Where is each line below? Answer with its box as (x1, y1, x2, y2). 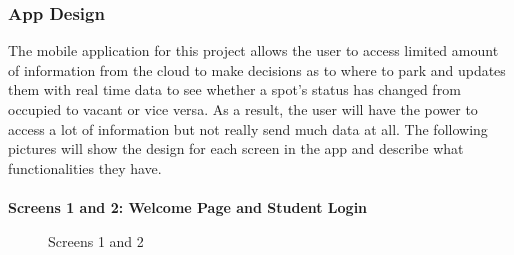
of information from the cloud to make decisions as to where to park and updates (8, 59, 506, 80)
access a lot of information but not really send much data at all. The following (8, 118, 488, 139)
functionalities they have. (8, 157, 162, 178)
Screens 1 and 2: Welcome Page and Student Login (8, 196, 368, 217)
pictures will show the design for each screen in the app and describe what (8, 138, 464, 159)
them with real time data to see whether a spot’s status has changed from (8, 79, 461, 100)
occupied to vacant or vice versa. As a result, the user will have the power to (8, 99, 478, 119)
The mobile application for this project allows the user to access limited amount (8, 40, 499, 61)
